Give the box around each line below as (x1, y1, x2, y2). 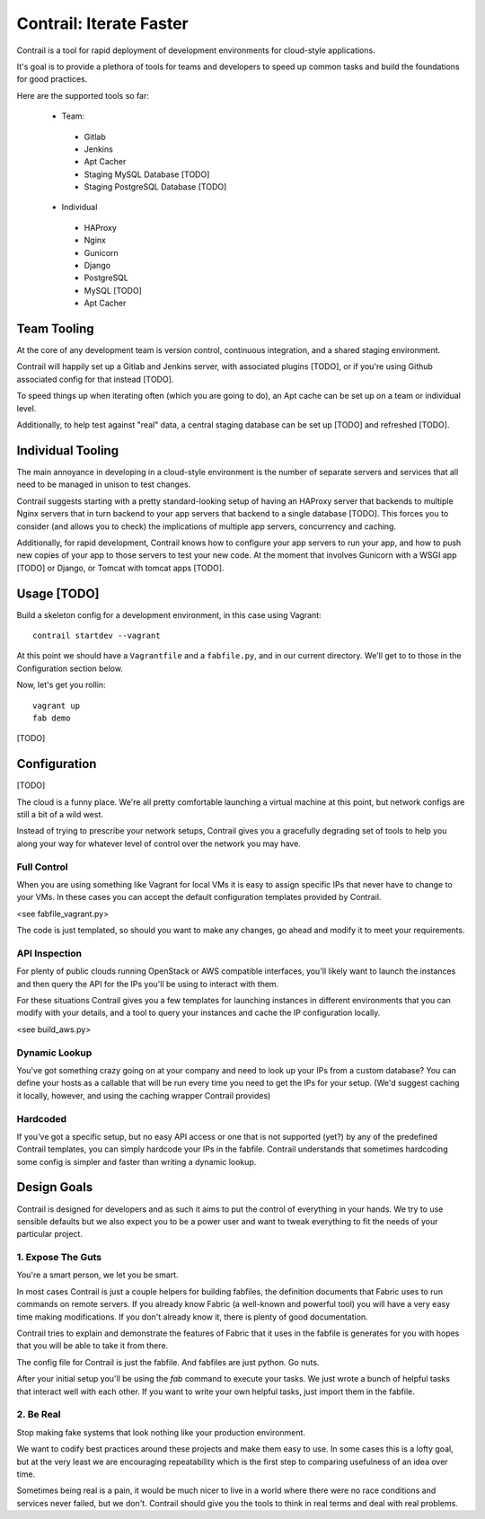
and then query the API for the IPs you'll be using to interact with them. (16, 978, 279, 989)
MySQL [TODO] (84, 285, 143, 296)
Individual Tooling (16, 443, 119, 458)
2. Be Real (16, 1409, 61, 1421)
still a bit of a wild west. (16, 809, 103, 820)
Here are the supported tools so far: (16, 90, 150, 101)
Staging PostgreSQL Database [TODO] (84, 181, 227, 192)
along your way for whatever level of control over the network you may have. (16, 838, 301, 849)
